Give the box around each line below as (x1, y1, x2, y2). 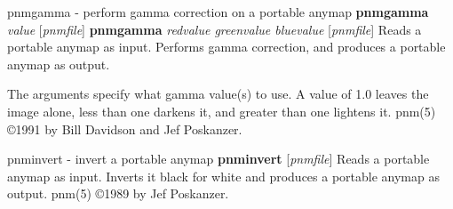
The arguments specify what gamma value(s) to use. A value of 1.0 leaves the (7, 84, 429, 103)
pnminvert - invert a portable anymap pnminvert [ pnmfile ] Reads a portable (7, 149, 430, 168)
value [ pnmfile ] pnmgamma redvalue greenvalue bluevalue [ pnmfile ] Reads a (7, 20, 422, 38)
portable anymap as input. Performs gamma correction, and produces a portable (7, 37, 446, 56)
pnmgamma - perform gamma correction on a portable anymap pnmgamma (7, 3, 429, 20)
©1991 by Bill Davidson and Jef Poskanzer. (7, 119, 242, 138)
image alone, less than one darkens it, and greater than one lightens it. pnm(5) (7, 101, 436, 120)
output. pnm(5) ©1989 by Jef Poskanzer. (7, 184, 229, 203)
